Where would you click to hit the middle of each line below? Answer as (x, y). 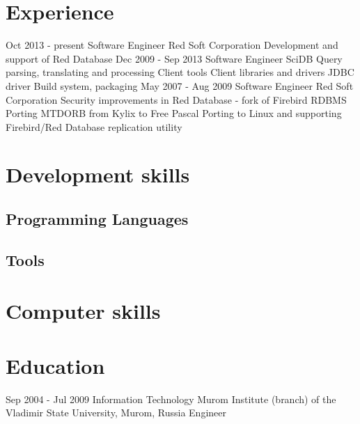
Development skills (98, 174)
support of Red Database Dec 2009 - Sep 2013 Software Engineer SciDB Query (174, 58)
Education (55, 365)
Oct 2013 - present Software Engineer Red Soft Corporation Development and (172, 45)
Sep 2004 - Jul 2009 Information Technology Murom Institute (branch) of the (171, 399)
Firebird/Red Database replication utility (94, 126)
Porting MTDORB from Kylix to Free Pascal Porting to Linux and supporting (174, 113)
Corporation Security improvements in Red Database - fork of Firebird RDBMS (176, 99)
